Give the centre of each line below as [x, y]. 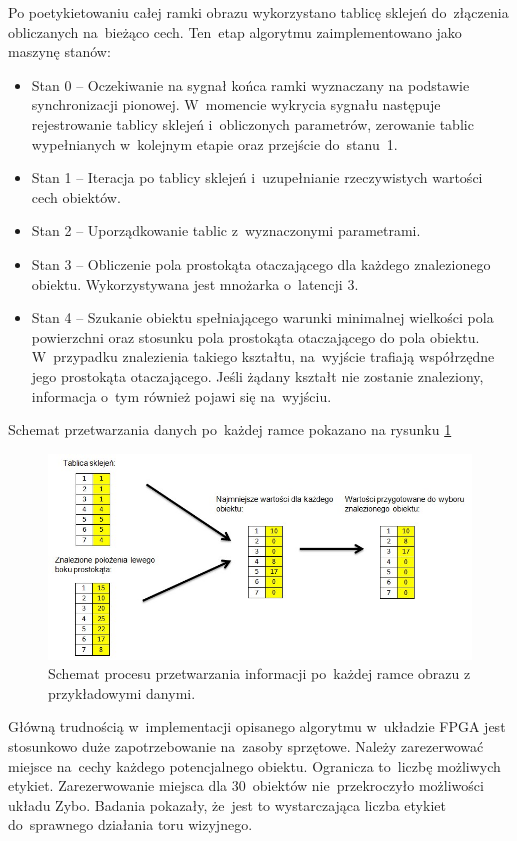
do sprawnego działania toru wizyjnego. [130, 824]
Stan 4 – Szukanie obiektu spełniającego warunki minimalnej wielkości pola [262, 317]
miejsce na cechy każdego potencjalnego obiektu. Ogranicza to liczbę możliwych [254, 765]
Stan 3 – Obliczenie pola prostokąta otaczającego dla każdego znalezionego [261, 263]
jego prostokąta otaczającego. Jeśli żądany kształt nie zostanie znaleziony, [257, 375]
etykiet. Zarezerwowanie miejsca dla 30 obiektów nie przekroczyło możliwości [246, 785]
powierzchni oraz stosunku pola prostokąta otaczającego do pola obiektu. [255, 336]
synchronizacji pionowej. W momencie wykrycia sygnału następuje [236, 104]
